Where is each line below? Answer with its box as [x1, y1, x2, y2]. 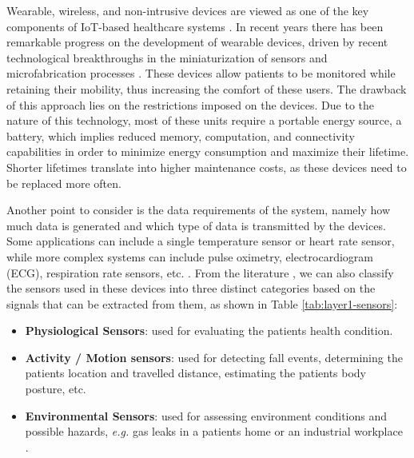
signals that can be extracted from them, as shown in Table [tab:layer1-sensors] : [6, 295, 398, 312]
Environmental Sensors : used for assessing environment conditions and [25, 407, 387, 424]
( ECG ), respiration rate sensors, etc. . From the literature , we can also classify [6, 264, 394, 281]
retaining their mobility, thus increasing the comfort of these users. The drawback [6, 80, 407, 97]
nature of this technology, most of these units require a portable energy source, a [6, 112, 402, 129]
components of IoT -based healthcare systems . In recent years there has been [6, 18, 384, 34]
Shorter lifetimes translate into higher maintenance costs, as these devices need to [6, 158, 407, 175]
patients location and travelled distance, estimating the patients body [25, 364, 366, 381]
